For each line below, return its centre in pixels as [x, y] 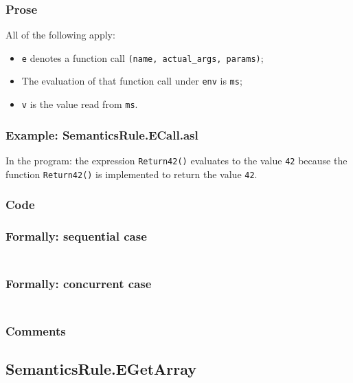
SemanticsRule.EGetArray [101, 368]
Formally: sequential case [76, 236]
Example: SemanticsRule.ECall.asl [102, 134]
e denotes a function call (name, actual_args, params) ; [143, 57]
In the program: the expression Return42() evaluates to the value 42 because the [176, 160]
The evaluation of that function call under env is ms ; [132, 81]
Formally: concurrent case [79, 283]
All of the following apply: [60, 35]
